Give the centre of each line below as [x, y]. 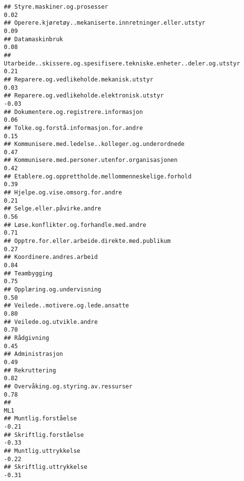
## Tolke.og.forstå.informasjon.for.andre [73, 128]
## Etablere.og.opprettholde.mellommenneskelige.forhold [98, 176]
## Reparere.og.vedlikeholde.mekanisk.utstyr [79, 79]
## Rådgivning [27, 338]
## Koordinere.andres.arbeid [51, 257]
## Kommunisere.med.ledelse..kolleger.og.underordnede [94, 144]
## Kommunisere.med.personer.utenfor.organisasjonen [91, 160]
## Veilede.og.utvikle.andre [51, 322]
